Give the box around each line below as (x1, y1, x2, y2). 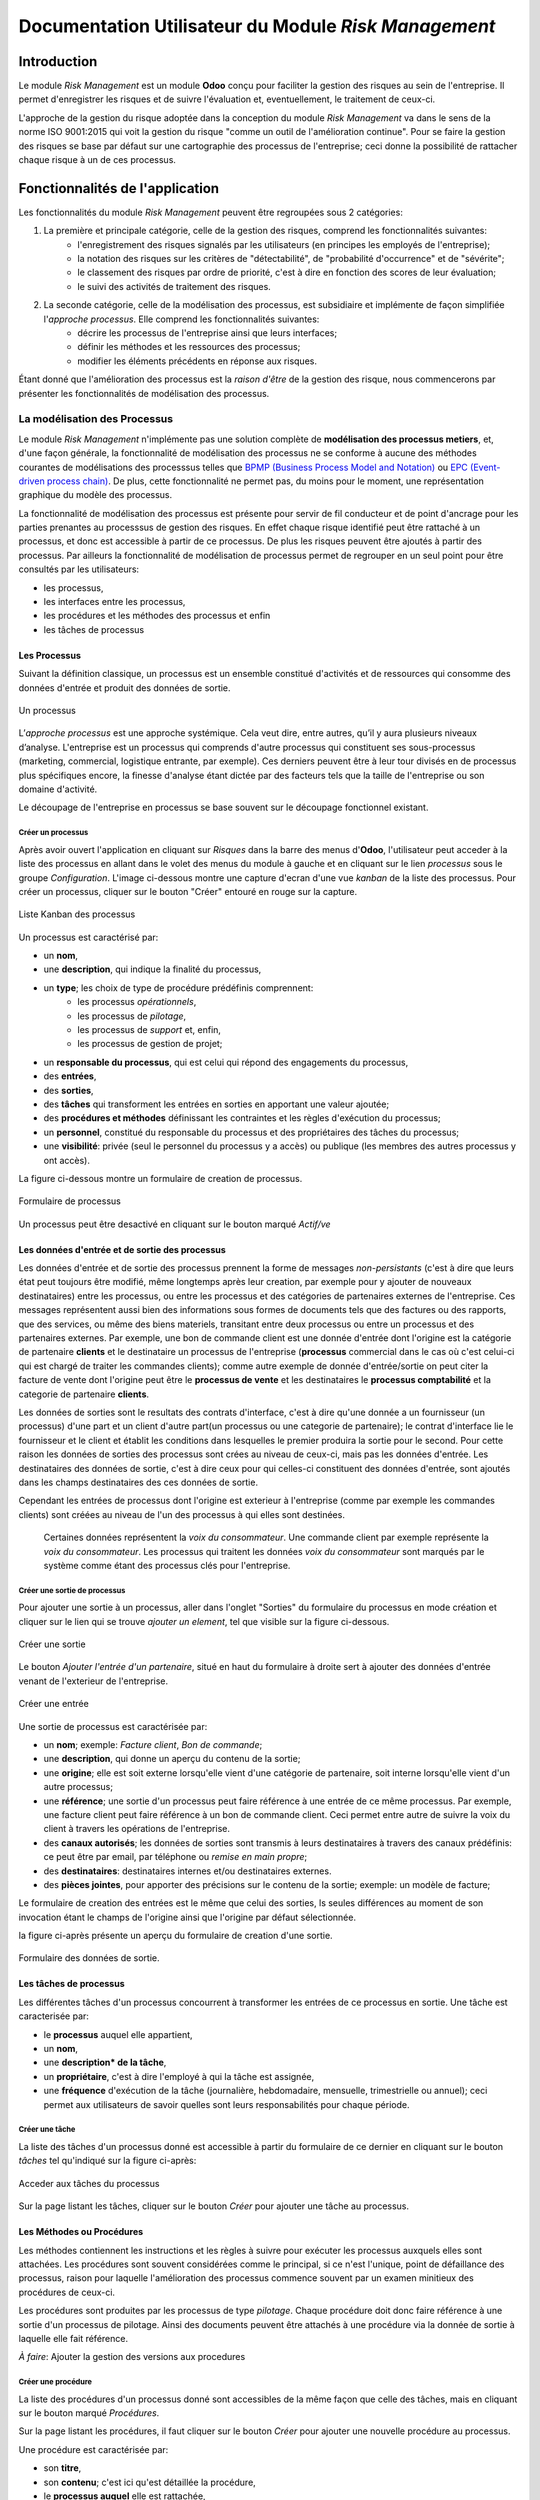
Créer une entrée (18, 1698, 89, 1710)
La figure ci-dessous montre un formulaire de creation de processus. (18, 1172, 303, 1184)
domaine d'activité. (18, 783, 98, 795)
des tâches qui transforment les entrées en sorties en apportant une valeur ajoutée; (43, 1098, 390, 1110)
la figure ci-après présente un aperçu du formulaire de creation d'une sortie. (18, 1930, 334, 1942)
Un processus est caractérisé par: (18, 931, 159, 943)
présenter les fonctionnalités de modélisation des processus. (18, 387, 270, 399)
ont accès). (43, 1154, 90, 1166)
